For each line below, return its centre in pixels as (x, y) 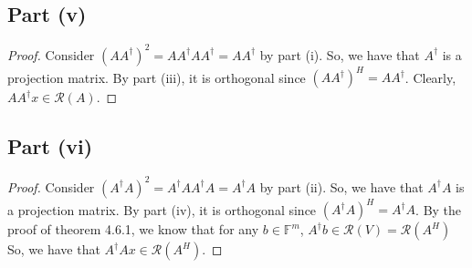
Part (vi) (50, 146)
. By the (439, 209)
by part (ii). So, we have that (341, 186)
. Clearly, (430, 77)
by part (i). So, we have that (340, 54)
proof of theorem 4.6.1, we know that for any (133, 229)
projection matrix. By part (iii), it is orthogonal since (157, 77)
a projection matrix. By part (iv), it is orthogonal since (162, 209)
